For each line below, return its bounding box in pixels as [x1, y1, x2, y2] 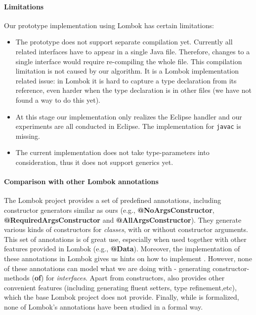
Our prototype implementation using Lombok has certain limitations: [4, 20, 214, 30]
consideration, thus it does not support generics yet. [15, 157, 173, 167]
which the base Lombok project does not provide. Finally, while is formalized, [4, 292, 239, 302]
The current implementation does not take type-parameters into [15, 147, 210, 157]
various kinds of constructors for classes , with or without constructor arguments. [4, 224, 248, 235]
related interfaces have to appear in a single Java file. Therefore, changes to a [15, 46, 250, 56]
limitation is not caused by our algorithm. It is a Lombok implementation [15, 66, 239, 76]
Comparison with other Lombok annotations [4, 176, 159, 187]
